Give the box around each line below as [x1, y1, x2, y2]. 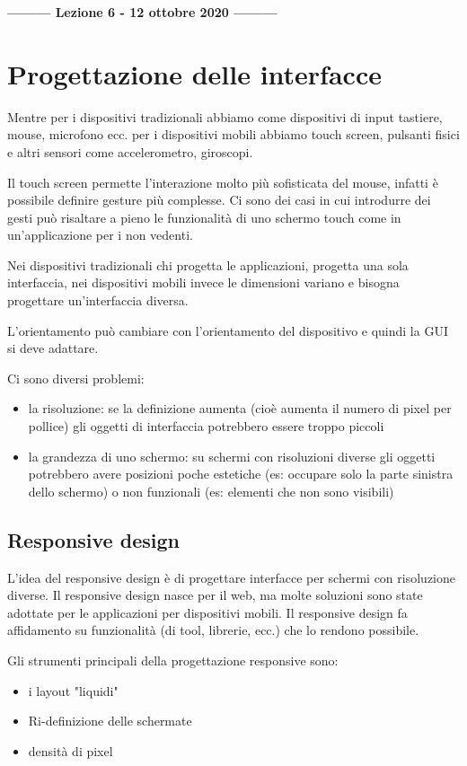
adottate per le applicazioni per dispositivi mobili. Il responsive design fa [7, 603, 408, 621]
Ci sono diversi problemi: [7, 368, 145, 387]
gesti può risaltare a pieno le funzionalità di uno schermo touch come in [7, 207, 401, 226]
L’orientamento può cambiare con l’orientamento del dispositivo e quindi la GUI [7, 321, 448, 339]
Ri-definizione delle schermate [28, 711, 192, 730]
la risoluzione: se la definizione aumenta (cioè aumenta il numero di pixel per [28, 399, 452, 418]
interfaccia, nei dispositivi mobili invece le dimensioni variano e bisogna [7, 273, 400, 292]
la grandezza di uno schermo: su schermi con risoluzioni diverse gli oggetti [28, 446, 436, 465]
